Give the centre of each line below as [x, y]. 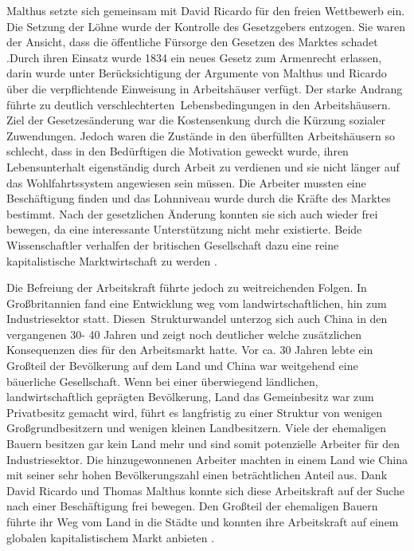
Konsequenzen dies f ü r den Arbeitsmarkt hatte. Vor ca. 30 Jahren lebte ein [190, 350]
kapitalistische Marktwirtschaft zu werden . [112, 260]
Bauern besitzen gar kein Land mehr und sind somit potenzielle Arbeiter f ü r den [203, 444]
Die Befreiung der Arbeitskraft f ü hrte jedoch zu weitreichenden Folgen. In [187, 287]
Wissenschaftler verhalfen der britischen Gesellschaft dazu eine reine [173, 244]
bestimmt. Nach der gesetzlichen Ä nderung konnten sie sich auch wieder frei [192, 213]
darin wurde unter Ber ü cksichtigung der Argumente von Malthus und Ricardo [197, 73]
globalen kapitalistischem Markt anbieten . [111, 537]
